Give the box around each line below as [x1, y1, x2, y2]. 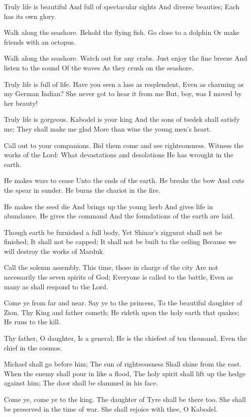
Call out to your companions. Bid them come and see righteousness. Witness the [4, 140, 244, 150]
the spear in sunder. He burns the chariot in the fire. [4, 184, 161, 195]
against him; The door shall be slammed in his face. [4, 378, 158, 388]
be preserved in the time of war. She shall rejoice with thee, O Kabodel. [4, 403, 218, 414]
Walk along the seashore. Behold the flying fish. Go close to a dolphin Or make [4, 27, 239, 37]
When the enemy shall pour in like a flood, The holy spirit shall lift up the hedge [4, 368, 246, 378]
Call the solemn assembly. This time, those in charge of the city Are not [4, 262, 218, 272]
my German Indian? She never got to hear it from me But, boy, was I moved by [4, 88, 242, 99]
